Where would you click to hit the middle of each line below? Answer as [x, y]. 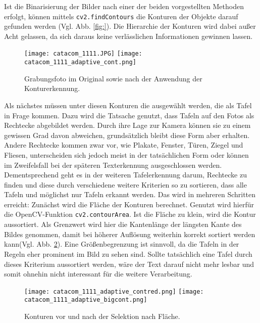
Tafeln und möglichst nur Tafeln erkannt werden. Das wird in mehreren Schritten [130, 194]
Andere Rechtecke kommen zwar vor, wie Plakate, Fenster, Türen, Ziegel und [124, 145]
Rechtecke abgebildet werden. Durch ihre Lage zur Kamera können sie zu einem [127, 125]
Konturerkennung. [52, 88]
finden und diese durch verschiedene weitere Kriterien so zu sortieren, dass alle [125, 184]
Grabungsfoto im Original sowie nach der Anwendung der [113, 78]
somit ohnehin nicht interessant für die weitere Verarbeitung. [98, 274]
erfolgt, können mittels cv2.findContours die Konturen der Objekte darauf [121, 16]
